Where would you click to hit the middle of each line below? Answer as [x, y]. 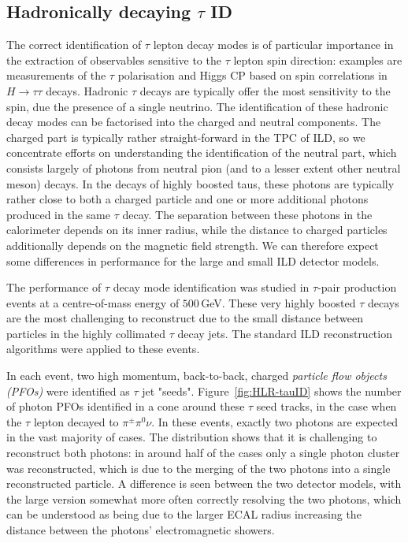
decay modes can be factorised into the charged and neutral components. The [194, 122]
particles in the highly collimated [86, 333]
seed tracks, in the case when [326, 406]
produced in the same [58, 214]
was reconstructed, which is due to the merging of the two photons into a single [198, 468]
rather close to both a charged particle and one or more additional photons [187, 199]
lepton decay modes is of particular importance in [273, 45]
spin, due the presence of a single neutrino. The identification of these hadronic [197, 106]
